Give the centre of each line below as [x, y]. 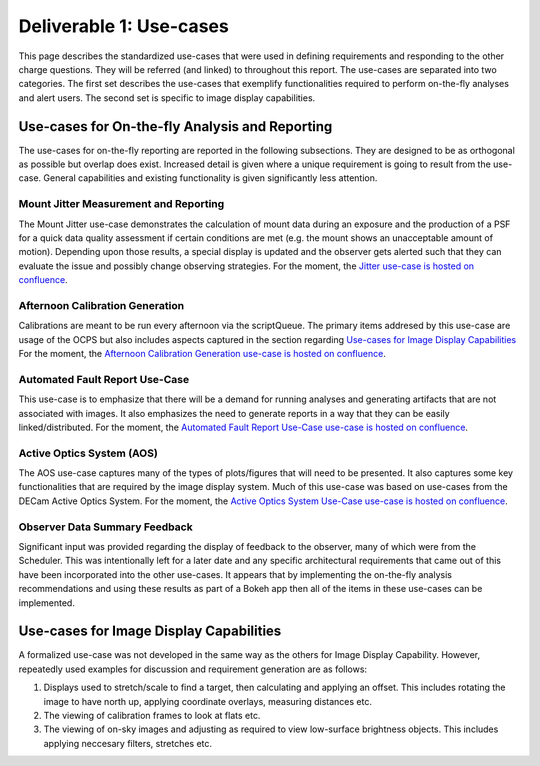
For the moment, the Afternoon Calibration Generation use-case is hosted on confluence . [202, 354]
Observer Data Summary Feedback [106, 527]
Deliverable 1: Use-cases [123, 26]
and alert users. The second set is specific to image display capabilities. [167, 97]
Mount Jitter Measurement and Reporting [121, 204]
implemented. [46, 602]
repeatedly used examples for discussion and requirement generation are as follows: [193, 669]
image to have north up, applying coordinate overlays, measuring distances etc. [207, 701]
